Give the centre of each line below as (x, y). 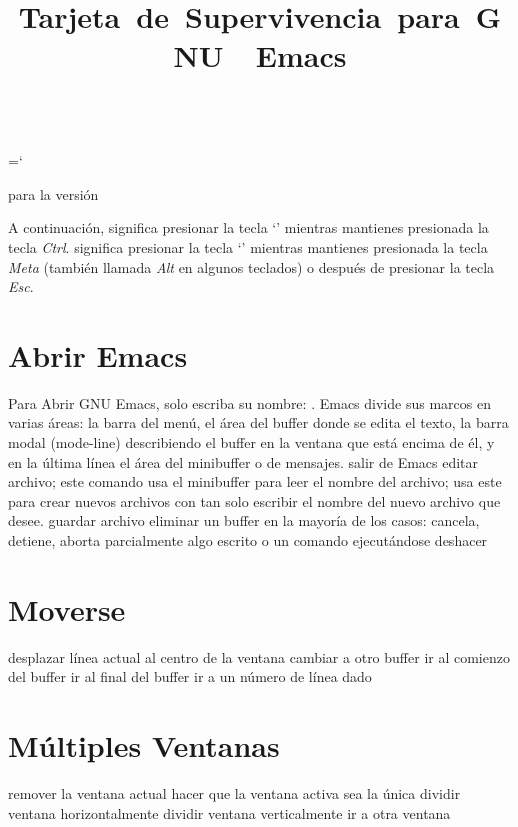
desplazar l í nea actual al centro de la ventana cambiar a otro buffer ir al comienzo (259, 656)
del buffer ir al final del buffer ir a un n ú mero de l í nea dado (190, 676)
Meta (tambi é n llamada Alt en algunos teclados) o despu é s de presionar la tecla (251, 266)
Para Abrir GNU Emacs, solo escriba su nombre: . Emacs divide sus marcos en (249, 402)
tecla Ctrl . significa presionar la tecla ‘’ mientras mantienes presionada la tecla (248, 246)
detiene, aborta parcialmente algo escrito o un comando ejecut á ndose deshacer (248, 540)
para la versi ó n (53, 193)
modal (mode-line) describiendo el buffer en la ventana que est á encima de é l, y (251, 442)
